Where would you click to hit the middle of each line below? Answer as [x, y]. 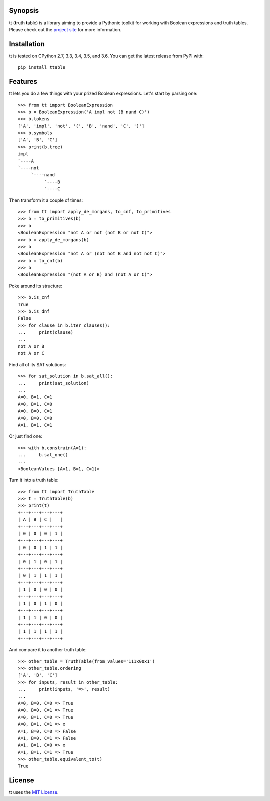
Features [23, 82]
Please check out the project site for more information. [65, 29]
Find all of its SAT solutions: [38, 364]
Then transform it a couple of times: [46, 200]
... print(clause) [46, 333]
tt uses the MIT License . [34, 792]
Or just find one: [26, 436]
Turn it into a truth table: [34, 480]
